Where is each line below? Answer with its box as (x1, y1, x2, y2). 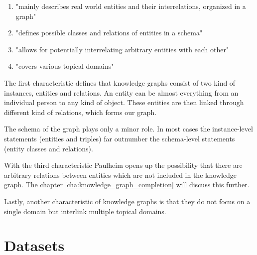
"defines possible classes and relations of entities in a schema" (15, 27, 203, 38)
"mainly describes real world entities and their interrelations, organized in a (15, 1, 246, 11)
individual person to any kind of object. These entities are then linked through (4, 97, 244, 108)
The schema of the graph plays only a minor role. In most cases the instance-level (4, 124, 253, 134)
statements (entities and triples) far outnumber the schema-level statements (4, 133, 235, 143)
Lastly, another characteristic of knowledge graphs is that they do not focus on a (4, 196, 251, 206)
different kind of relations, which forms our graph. (4, 107, 157, 117)
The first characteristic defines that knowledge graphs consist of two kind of (4, 77, 236, 88)
